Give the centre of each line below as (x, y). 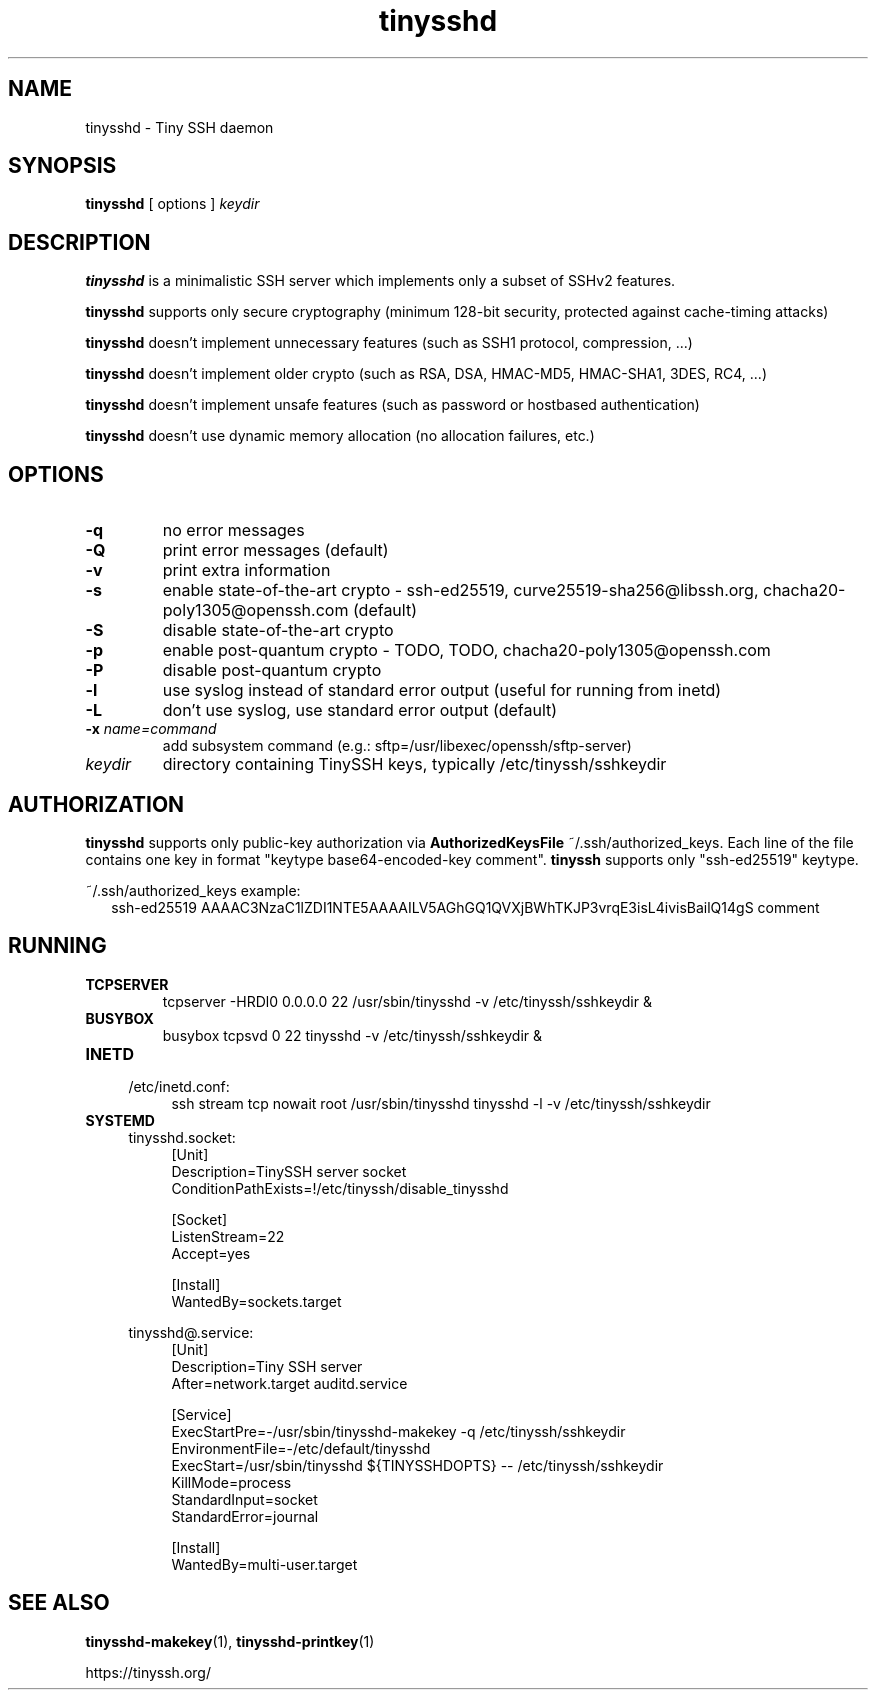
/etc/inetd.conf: (179, 1086)
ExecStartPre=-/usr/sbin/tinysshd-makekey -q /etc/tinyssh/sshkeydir (398, 1431)
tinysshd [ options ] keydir (172, 204)
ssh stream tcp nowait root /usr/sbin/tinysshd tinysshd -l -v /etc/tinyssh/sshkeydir (441, 1103)
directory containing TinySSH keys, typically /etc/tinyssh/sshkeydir (414, 764)
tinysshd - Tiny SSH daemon (179, 127)
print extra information (246, 570)
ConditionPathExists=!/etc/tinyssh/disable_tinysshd (340, 1188)
